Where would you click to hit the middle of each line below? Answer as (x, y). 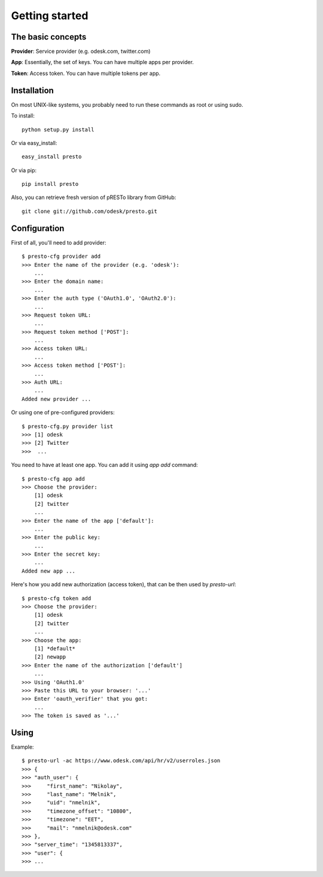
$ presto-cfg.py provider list (68, 426)
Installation (32, 90)
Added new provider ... (57, 399)
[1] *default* (55, 648)
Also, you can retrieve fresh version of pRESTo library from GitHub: (94, 197)
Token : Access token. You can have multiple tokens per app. (86, 73)
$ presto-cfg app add (53, 479)
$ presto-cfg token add (57, 598)
